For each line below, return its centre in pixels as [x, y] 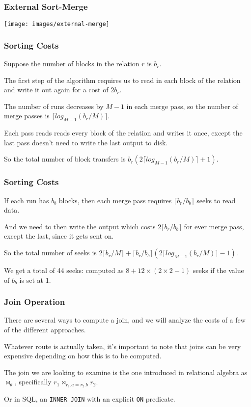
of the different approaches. [45, 330]
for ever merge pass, [214, 226]
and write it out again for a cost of [56, 90]
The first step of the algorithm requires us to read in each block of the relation [122, 80]
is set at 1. [35, 280]
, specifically [33, 382]
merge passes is [27, 116]
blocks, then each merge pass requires [115, 200]
